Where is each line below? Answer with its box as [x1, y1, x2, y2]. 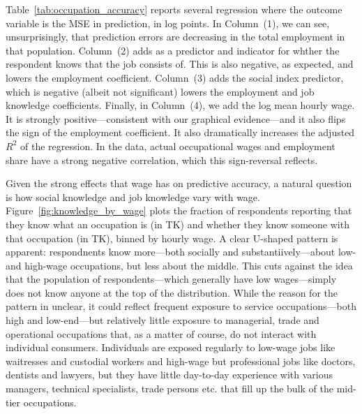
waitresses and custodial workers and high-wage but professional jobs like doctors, [6, 353, 356, 368]
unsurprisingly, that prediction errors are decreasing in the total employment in [6, 29, 345, 44]
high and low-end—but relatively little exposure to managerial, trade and [6, 313, 319, 327]
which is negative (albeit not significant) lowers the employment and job [6, 84, 315, 98]
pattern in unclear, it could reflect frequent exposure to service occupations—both [6, 299, 356, 313]
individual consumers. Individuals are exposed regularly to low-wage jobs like [6, 340, 335, 355]
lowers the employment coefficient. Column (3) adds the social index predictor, [6, 70, 344, 84]
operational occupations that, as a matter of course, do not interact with [6, 326, 317, 341]
